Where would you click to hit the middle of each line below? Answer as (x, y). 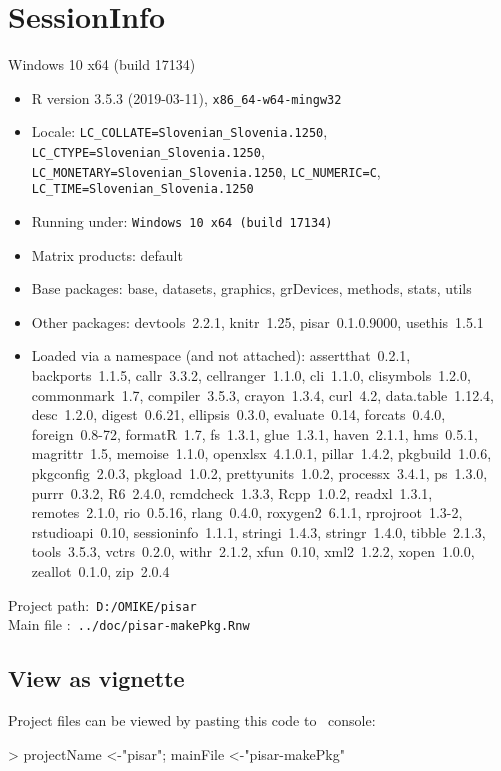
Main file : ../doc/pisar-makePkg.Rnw (129, 624)
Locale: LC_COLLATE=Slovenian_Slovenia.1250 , (179, 131)
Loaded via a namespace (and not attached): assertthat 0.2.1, (221, 355)
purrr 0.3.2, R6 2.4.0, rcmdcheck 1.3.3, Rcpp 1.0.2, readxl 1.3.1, (232, 492)
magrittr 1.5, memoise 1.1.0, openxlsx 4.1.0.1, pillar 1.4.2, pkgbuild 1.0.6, (261, 453)
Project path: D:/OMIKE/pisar (102, 604)
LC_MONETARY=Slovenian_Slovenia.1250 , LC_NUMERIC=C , (206, 170)
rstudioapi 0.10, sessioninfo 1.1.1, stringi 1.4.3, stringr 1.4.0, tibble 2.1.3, (258, 531)
